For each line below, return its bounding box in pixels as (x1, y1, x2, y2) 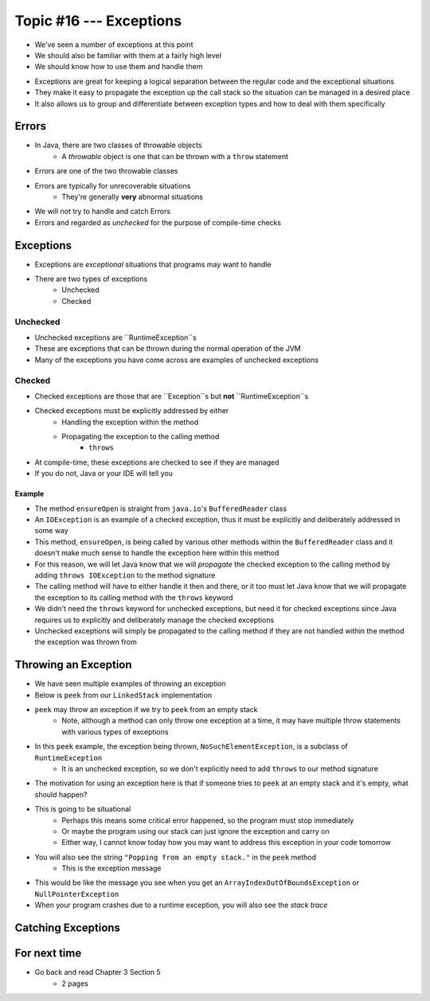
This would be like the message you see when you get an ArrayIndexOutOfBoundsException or (34, 878, 360, 887)
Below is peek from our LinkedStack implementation (34, 690, 213, 699)
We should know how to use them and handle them (34, 62, 203, 72)
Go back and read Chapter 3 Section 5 (34, 968, 161, 977)
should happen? (34, 789, 88, 799)
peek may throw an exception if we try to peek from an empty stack (34, 705, 258, 714)
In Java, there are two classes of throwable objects (34, 140, 202, 150)
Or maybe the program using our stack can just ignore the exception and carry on (61, 826, 330, 835)
